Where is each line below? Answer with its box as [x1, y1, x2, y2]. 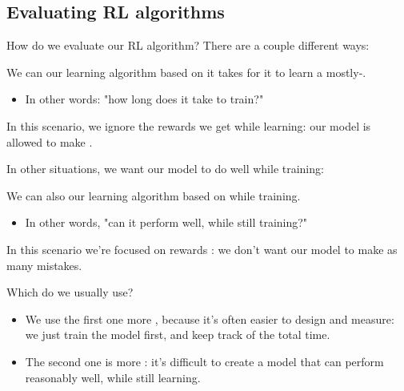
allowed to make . [6, 133, 93, 150]
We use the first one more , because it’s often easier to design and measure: [25, 310, 394, 327]
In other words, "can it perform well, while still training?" [25, 214, 308, 231]
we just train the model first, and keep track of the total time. [25, 326, 330, 343]
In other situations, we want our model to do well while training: [6, 160, 324, 177]
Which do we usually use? [6, 284, 134, 300]
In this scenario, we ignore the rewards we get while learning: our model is [6, 117, 371, 134]
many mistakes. [6, 256, 82, 273]
